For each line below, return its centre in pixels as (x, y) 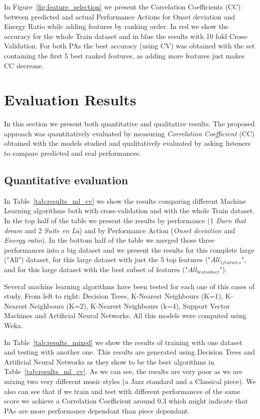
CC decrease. (24, 65)
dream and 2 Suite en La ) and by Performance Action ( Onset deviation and (120, 230)
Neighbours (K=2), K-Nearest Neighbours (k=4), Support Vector (130, 305)
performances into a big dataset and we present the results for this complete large (129, 249)
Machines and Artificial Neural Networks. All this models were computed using (125, 315)
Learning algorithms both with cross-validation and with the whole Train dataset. (129, 210)
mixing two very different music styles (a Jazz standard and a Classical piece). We (130, 381)
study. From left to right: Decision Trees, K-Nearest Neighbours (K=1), (114, 296)
